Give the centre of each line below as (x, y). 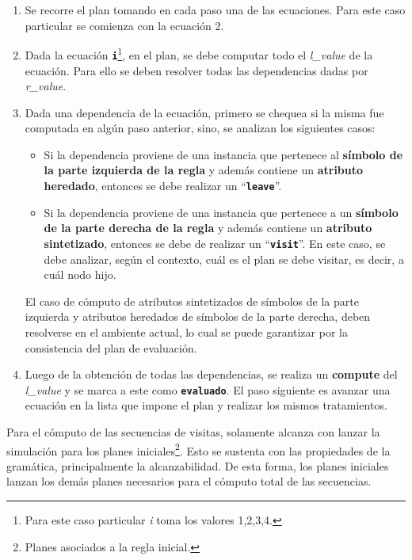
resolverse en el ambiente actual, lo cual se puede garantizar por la (186, 331)
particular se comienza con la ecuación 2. (124, 25)
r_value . (46, 86)
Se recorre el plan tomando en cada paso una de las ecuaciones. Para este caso (215, 10)
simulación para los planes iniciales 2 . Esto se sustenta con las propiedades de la (198, 449)
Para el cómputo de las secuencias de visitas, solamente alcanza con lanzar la (193, 431)
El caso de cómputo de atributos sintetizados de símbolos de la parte (192, 301)
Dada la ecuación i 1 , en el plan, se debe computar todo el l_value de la (199, 53)
